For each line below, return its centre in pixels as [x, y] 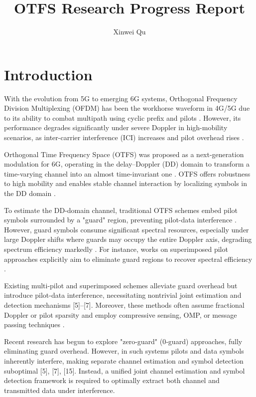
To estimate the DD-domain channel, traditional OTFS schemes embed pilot [121, 210]
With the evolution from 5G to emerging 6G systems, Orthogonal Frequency [121, 98]
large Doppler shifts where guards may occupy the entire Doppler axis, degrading [128, 239]
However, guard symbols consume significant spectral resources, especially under [127, 229]
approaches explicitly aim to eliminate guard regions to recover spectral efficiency [128, 259]
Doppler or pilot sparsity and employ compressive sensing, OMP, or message [121, 314]
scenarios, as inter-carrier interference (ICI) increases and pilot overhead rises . [124, 137]
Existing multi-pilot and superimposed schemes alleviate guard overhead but [121, 285]
